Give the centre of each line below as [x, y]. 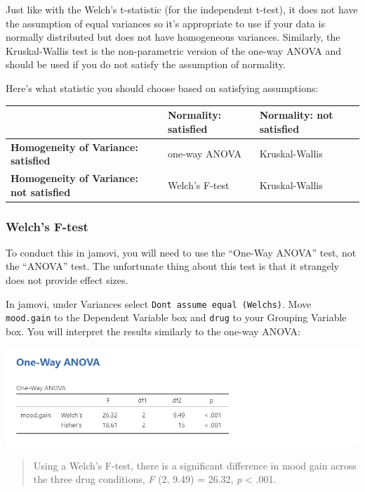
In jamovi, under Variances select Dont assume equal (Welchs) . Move [159, 303]
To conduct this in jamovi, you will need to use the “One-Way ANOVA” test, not [181, 252]
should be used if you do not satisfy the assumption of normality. [146, 64]
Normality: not [296, 115]
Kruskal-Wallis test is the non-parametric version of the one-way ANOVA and [174, 50]
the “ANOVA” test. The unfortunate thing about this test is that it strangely [172, 266]
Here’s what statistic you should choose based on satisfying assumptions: [162, 88]
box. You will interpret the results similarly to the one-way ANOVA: [153, 331]
